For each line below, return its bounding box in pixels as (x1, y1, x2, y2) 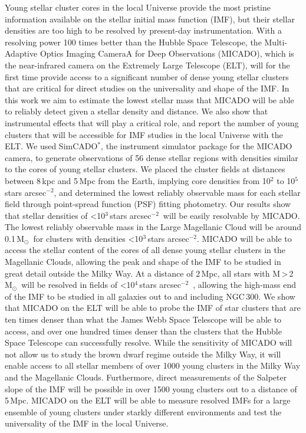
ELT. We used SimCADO (5, 140, 98, 152)
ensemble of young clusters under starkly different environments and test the (5, 405, 282, 418)
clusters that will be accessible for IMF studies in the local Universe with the (5, 128, 283, 140)
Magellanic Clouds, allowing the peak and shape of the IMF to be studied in (5, 255, 281, 268)
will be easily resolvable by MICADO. (163, 209, 300, 221)
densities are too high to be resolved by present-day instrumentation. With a (5, 24, 282, 37)
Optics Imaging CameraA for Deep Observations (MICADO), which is (40, 47, 294, 60)
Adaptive (5, 47, 38, 60)
